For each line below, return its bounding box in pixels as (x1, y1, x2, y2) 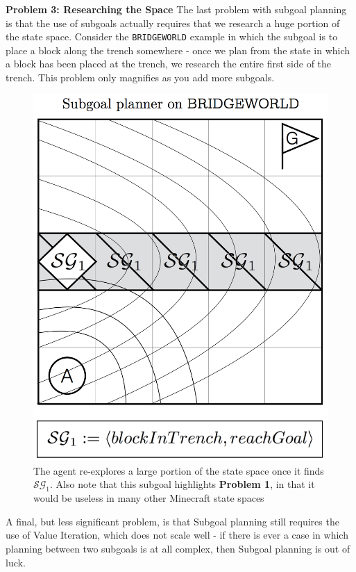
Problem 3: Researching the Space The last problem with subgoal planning (6, 2, 347, 16)
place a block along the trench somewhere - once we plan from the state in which (6, 42, 350, 57)
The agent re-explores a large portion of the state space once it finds (33, 463, 324, 477)
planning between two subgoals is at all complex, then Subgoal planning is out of (6, 541, 350, 555)
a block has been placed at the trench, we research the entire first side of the (6, 56, 332, 71)
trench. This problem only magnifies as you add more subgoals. (6, 70, 275, 85)
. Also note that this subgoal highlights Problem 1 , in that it (50, 477, 315, 491)
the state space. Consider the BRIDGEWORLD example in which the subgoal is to (6, 29, 338, 44)
